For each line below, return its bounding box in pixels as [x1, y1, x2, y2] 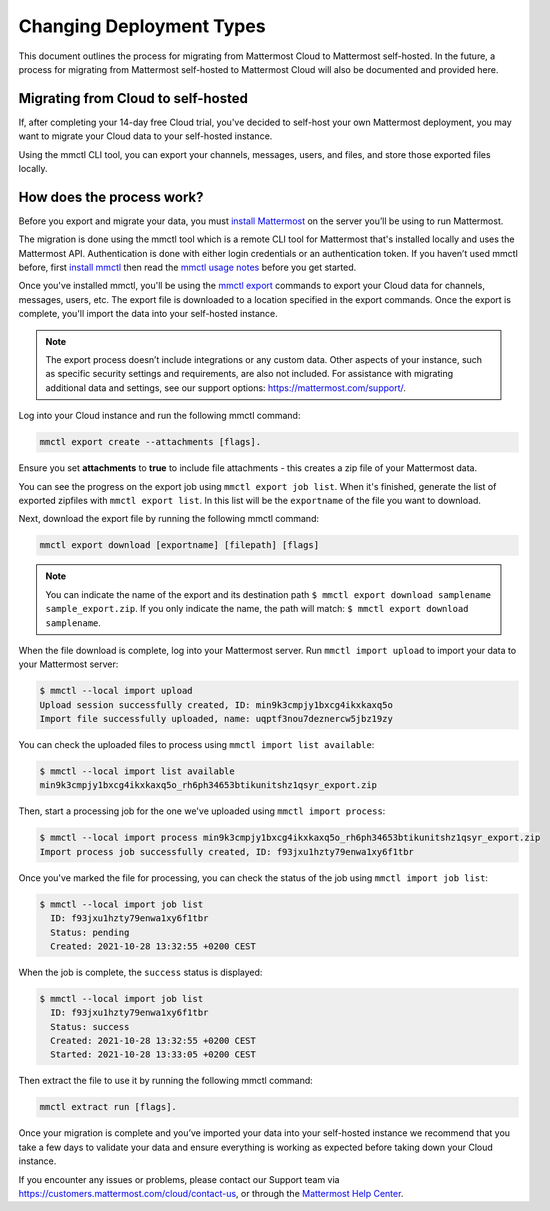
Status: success [50, 1021, 130, 1032]
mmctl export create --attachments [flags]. [39, 436, 262, 448]
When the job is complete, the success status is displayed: [18, 966, 263, 978]
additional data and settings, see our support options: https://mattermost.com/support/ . [45, 381, 407, 394]
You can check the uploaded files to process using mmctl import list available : [18, 739, 375, 751]
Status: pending [50, 926, 130, 938]
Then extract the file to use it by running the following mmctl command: [18, 1075, 314, 1087]
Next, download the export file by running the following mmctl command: [18, 513, 320, 525]
